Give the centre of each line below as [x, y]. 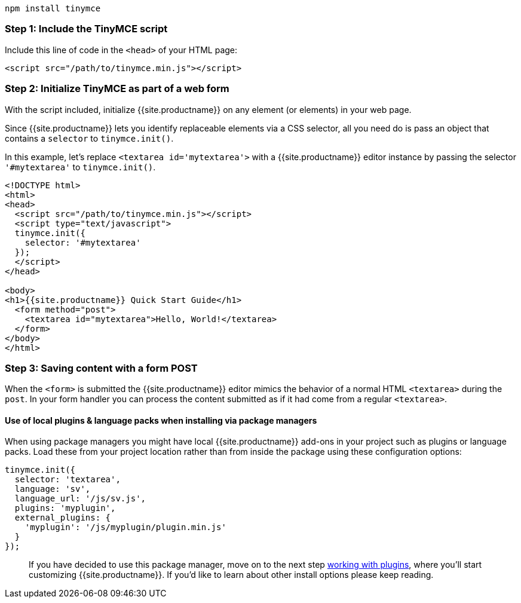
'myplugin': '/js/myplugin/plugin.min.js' [125, 527]
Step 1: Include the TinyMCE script [86, 29]
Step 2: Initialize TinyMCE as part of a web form [117, 89]
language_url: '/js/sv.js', [80, 499]
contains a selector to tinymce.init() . [89, 138]
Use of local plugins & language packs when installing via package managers [161, 420]
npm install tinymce [53, 8]
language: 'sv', [53, 489]
